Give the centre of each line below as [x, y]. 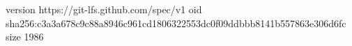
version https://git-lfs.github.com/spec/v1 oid [104, 9]
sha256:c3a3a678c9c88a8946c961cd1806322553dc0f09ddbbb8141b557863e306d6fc [176, 23]
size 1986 [25, 37]
